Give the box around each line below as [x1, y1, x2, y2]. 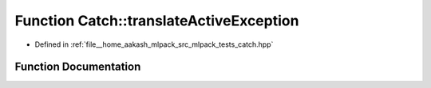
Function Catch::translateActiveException [14, 12, 299, 29]
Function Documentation [14, 60, 141, 74]
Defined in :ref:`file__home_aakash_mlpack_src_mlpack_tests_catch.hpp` [34, 40, 274, 49]
